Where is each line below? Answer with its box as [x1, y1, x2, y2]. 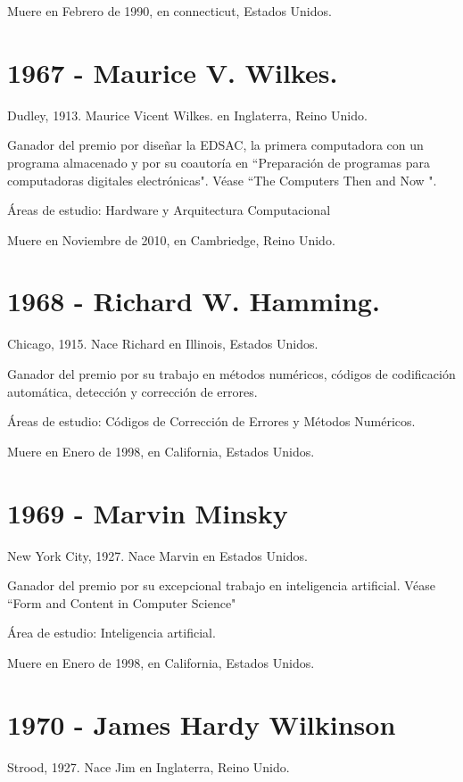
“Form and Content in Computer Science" [7, 593, 236, 612]
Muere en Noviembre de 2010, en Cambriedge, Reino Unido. [7, 230, 335, 249]
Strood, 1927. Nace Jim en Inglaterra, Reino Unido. [7, 757, 290, 776]
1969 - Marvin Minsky [7, 494, 288, 531]
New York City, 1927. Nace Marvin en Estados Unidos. [7, 546, 308, 564]
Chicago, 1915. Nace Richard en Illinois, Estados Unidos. [7, 334, 318, 353]
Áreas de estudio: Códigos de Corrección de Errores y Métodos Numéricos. [7, 412, 416, 431]
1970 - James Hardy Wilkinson [7, 705, 396, 742]
